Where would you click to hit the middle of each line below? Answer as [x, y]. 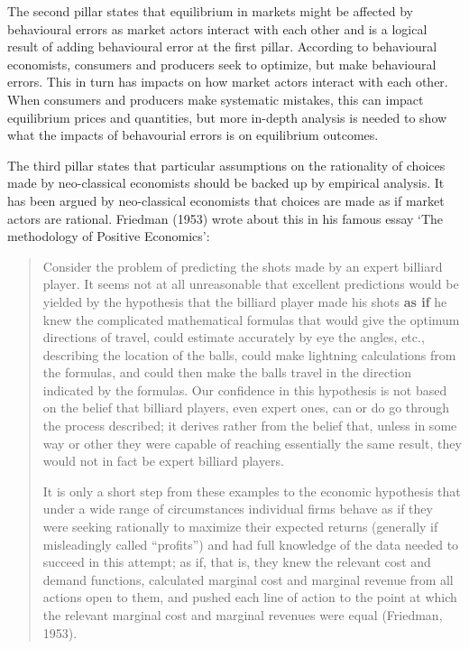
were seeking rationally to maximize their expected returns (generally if [240, 527]
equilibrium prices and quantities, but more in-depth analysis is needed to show [227, 117]
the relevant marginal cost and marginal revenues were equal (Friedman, [243, 615]
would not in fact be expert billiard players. [163, 461]
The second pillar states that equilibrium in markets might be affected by [210, 11]
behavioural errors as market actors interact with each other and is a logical [217, 28]
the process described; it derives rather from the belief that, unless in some [250, 426]
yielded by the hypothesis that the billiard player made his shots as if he [245, 301]
